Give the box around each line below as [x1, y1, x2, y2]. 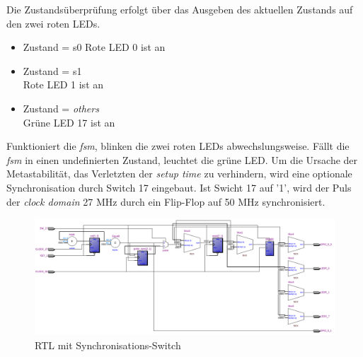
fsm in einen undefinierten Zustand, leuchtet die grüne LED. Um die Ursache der [6, 152, 358, 167]
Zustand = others [23, 100, 99, 115]
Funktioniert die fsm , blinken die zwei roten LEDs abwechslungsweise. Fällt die [6, 139, 350, 153]
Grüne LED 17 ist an [23, 115, 115, 129]
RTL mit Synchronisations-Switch [35, 337, 181, 352]
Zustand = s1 [23, 63, 82, 78]
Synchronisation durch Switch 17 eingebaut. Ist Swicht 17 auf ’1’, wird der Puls [6, 180, 352, 194]
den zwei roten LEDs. [6, 16, 100, 30]
